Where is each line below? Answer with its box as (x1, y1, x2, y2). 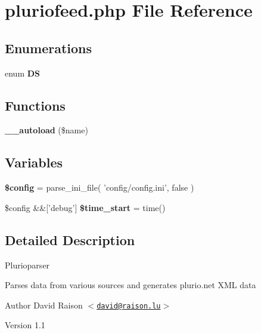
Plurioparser (5, 258, 50, 271)
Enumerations (5, 38, 92, 57)
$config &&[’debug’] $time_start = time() (5, 201, 166, 213)
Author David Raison (5, 298, 83, 311)
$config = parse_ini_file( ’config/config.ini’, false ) (5, 181, 194, 194)
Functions (5, 96, 66, 114)
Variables (5, 153, 63, 172)
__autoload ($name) (5, 124, 88, 136)
